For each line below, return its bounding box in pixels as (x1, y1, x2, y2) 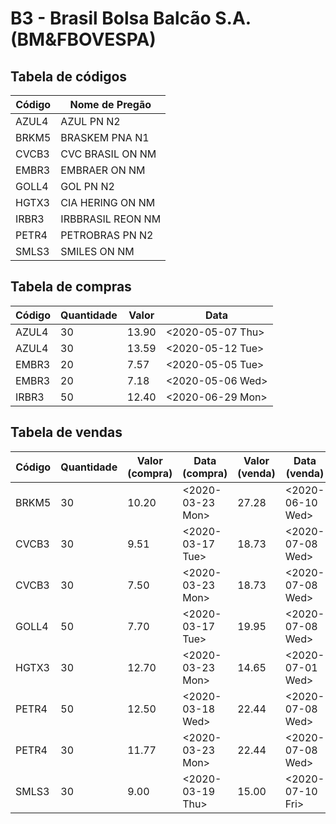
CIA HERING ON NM (60, 196, 156, 209)
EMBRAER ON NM (60, 163, 146, 177)
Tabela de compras (10, 278, 132, 296)
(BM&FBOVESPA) (10, 28, 157, 51)
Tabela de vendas (10, 424, 123, 441)
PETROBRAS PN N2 (60, 228, 154, 242)
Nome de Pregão (69, 98, 152, 111)
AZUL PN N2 (60, 115, 121, 128)
